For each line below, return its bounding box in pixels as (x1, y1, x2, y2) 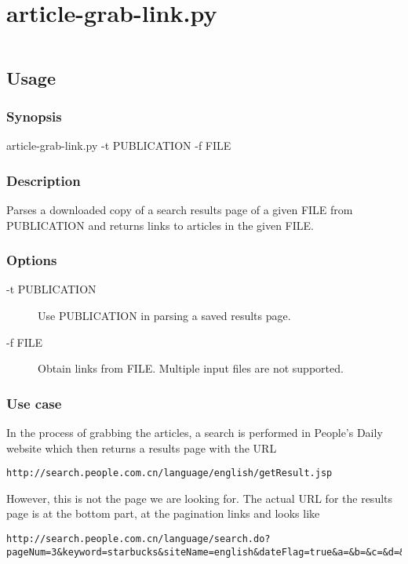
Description (6, 170, 81, 190)
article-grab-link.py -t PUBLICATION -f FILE (6, 137, 231, 154)
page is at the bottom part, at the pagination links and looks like (6, 505, 320, 522)
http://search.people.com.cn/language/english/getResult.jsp (6, 468, 333, 479)
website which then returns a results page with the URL (6, 439, 277, 456)
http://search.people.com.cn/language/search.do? (6, 533, 271, 544)
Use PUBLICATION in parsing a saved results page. (38, 307, 291, 323)
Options (6, 250, 57, 270)
